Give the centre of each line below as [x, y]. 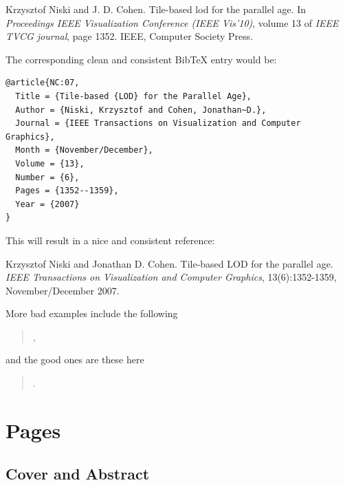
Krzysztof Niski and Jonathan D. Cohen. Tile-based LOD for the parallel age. [169, 263]
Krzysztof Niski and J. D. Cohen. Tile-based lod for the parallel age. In [156, 9]
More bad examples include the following [92, 313]
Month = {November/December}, [84, 150]
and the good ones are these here [75, 359]
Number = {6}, [47, 177]
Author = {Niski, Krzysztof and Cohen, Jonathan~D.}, [141, 110]
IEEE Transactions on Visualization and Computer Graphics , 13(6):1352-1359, [171, 277]
